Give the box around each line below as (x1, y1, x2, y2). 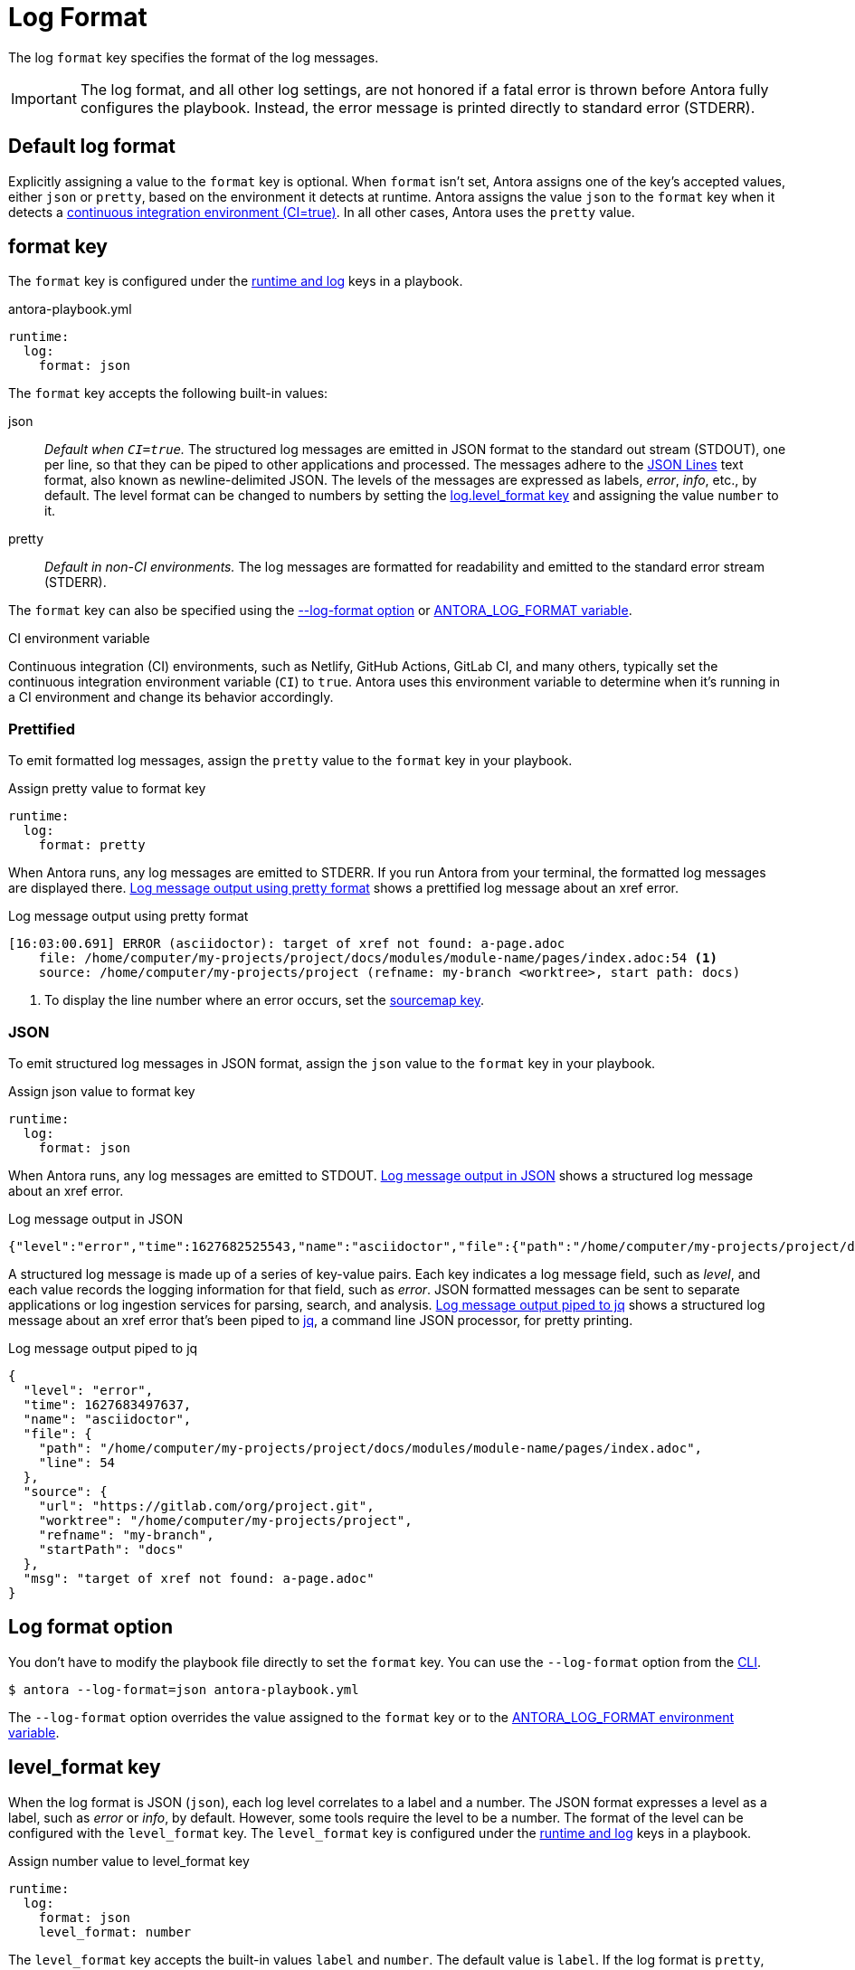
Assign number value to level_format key (8, 1852, 250, 1869)
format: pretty (38, 838, 146, 853)
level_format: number (38, 1924, 192, 1939)
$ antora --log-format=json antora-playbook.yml (8, 1681, 359, 1697)
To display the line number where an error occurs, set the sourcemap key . (44, 992, 485, 1009)
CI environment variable (8, 630, 150, 647)
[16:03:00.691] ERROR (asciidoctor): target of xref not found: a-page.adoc (8, 936, 565, 952)
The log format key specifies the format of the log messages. (8, 49, 379, 65)
